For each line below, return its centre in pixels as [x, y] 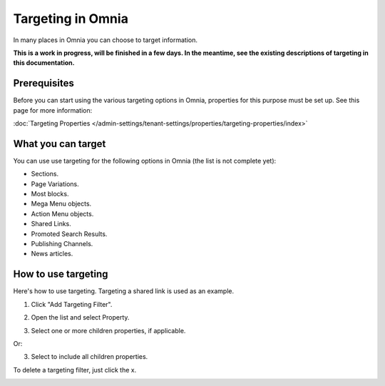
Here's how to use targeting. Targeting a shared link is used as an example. [124, 291]
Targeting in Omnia [71, 19]
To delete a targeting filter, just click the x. [75, 370]
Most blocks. [50, 194]
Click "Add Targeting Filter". [72, 304]
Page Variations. [55, 184]
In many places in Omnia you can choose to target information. [105, 40]
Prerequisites [43, 83]
